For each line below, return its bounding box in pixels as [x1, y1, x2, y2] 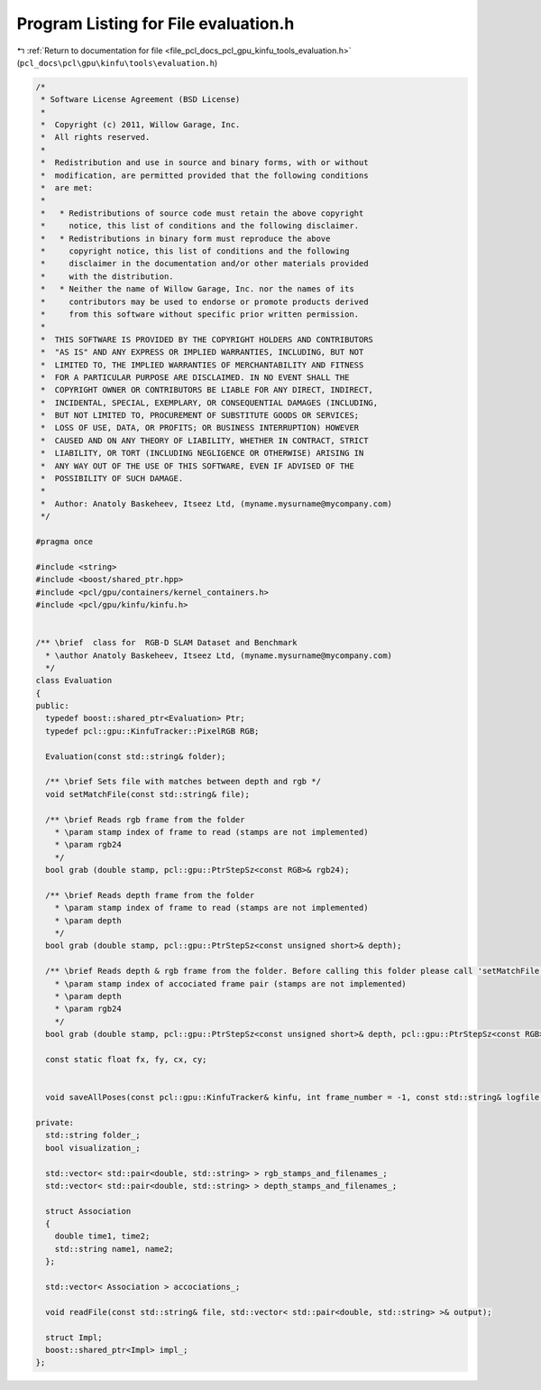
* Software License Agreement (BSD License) [41, 95, 241, 105]
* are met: [41, 183, 94, 193]
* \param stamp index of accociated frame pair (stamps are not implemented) [54, 978, 408, 988]
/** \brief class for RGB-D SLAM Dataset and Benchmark [35, 637, 298, 648]
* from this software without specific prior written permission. [41, 309, 360, 320]
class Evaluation [35, 675, 113, 686]
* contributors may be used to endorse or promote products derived [41, 296, 369, 307]
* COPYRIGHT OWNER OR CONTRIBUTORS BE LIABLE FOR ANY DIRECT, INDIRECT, [41, 385, 374, 395]
